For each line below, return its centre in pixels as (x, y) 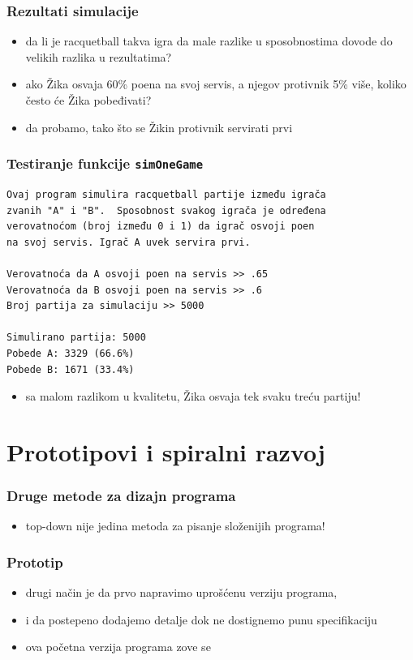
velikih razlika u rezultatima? (99, 56)
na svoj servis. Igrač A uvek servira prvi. (129, 242)
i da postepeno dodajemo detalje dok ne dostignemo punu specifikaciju (201, 619)
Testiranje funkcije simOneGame (105, 163)
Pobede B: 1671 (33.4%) (71, 369)
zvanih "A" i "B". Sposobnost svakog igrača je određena (166, 210)
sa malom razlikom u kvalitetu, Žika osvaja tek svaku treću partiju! (193, 396)
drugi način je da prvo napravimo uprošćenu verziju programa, (181, 592)
